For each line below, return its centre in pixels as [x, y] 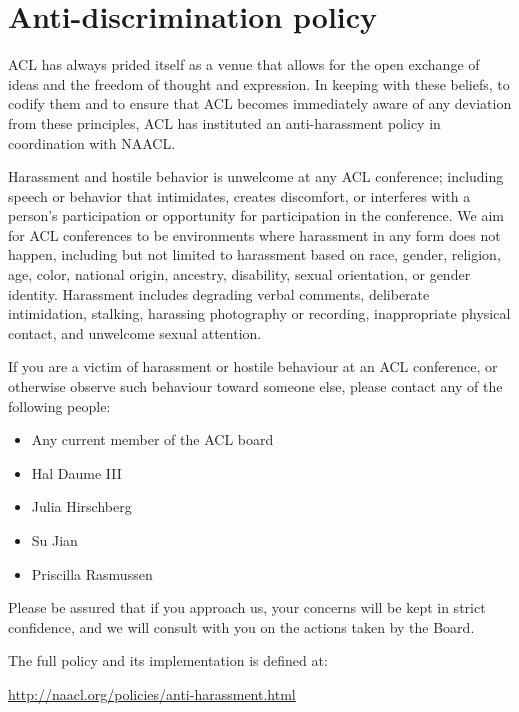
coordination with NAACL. [92, 142]
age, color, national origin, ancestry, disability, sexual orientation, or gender [239, 274]
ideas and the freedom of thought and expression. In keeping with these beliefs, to [259, 83]
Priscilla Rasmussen [92, 573]
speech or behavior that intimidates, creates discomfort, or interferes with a [239, 195]
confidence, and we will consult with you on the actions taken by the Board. [241, 626]
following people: [59, 405]
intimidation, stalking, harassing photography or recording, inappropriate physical [259, 313]
